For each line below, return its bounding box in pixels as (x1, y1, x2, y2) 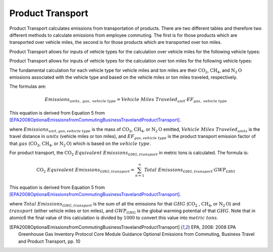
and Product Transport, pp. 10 (18, 238, 81, 244)
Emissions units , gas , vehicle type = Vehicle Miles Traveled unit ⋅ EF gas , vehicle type (44, 96, 227, 104)
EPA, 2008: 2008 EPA (191, 224, 236, 230)
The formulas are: (9, 83, 47, 89)
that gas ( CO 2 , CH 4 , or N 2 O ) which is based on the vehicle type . (9, 140, 151, 147)
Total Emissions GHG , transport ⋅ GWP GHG (144, 167, 236, 174)
